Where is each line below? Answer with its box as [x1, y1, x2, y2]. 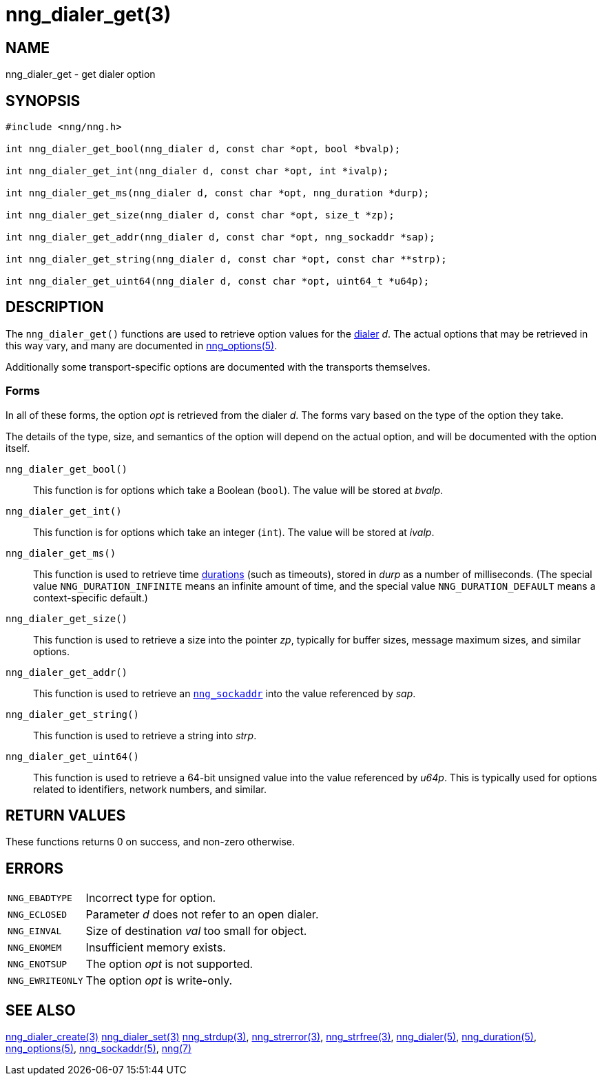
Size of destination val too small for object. [85, 924, 307, 938]
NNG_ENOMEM [8, 942, 62, 953]
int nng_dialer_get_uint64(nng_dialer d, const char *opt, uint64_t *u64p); [6, 276, 430, 287]
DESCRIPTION [6, 298, 104, 316]
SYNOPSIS [6, 92, 81, 110]
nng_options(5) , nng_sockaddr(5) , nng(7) [6, 1042, 192, 1055]
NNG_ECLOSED [8, 909, 68, 920]
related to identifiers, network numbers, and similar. [33, 783, 267, 795]
